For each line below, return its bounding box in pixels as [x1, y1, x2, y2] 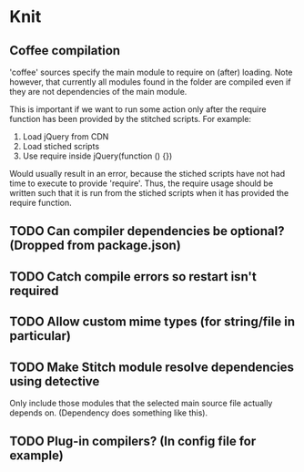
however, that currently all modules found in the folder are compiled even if [9, 77, 291, 87]
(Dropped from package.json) [9, 238, 182, 253]
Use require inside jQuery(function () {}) [22, 150, 173, 161]
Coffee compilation [9, 43, 121, 58]
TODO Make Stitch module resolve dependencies [9, 359, 294, 375]
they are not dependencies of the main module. [9, 87, 187, 97]
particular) [9, 328, 71, 344]
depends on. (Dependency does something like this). [9, 407, 208, 418]
